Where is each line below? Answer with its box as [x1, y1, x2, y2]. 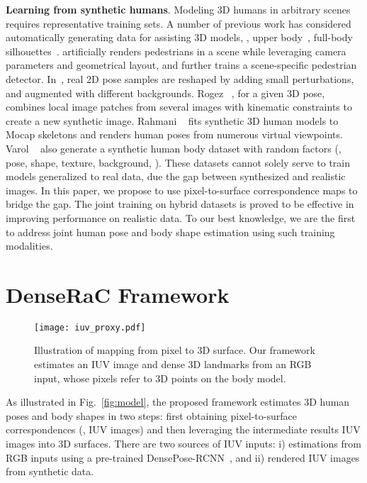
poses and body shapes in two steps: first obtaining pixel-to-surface [6, 408, 297, 423]
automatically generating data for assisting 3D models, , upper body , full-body [6, 30, 353, 45]
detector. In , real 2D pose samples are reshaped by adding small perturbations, [6, 71, 354, 86]
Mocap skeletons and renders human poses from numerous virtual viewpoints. [6, 127, 343, 142]
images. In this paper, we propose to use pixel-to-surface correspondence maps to [6, 182, 358, 197]
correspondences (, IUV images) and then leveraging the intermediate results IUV [6, 422, 361, 437]
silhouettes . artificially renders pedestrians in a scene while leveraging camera [6, 43, 346, 58]
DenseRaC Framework [6, 279, 230, 309]
